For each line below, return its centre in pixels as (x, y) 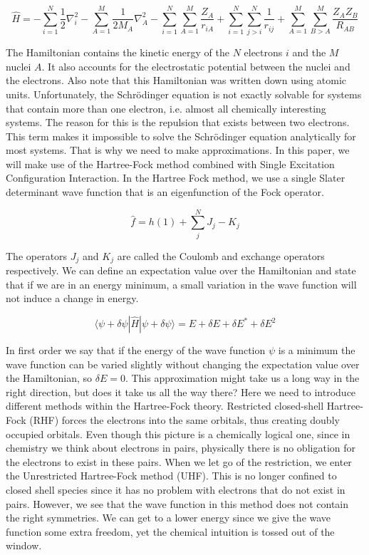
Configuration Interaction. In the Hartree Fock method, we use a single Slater (176, 178)
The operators (37, 255)
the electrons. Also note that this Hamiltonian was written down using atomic (176, 80)
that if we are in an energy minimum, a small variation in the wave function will (181, 284)
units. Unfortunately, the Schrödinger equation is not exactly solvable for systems (184, 94)
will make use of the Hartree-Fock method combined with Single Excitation (170, 164)
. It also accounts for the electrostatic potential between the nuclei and (196, 66)
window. (24, 545)
